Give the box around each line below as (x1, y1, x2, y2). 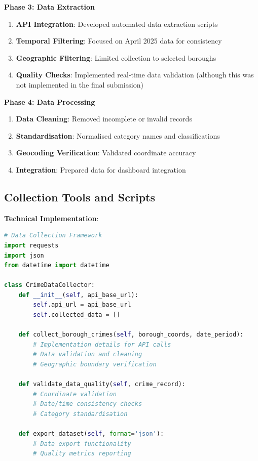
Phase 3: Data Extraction (4, 2, 95, 12)
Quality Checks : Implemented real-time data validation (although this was (16, 69, 254, 80)
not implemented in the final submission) (16, 79, 143, 90)
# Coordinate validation (33, 390, 117, 398)
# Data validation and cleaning (33, 351, 142, 358)
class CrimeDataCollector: (4, 281, 95, 289)
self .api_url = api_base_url (33, 301, 131, 309)
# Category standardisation (33, 410, 128, 418)
